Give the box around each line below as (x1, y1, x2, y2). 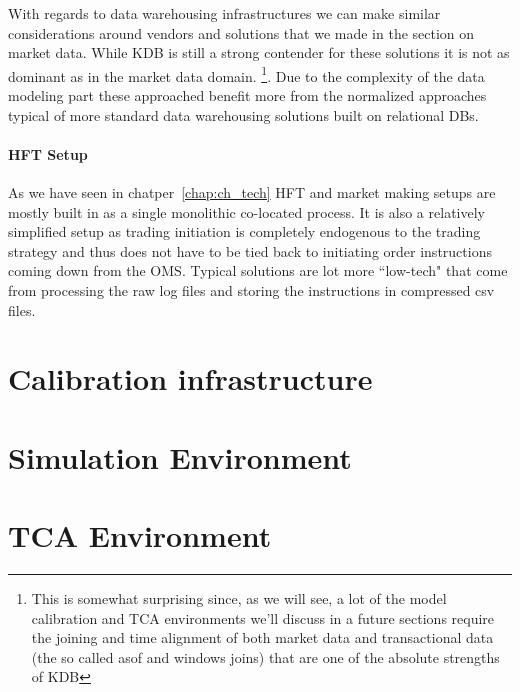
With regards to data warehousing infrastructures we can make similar (8, 3, 441, 23)
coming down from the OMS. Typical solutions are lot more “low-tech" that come (8, 260, 508, 281)
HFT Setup (8, 143, 88, 164)
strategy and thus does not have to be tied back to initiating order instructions (8, 240, 492, 261)
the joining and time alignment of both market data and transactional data (31, 627, 494, 648)
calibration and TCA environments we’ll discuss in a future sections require (31, 607, 495, 628)
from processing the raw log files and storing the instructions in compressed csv (8, 279, 495, 300)
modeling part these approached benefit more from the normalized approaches (8, 85, 487, 106)
